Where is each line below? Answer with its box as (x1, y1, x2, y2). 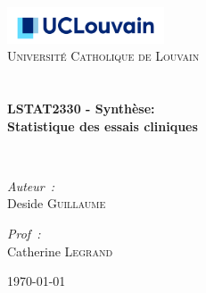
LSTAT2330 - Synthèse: (7, 99, 155, 118)
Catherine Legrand (7, 241, 113, 260)
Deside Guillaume (7, 194, 106, 213)
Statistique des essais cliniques (7, 116, 198, 135)
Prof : (7, 223, 41, 242)
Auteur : (7, 176, 55, 195)
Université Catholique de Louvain (7, 46, 200, 65)
